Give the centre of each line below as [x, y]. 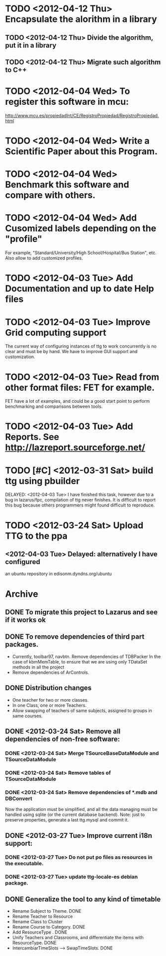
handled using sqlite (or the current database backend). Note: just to [75, 814]
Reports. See [32, 437]
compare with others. [50, 195]
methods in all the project [38, 667]
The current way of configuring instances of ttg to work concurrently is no [81, 346]
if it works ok [26, 620]
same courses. [28, 716]
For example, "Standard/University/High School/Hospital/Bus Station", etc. [81, 253]
